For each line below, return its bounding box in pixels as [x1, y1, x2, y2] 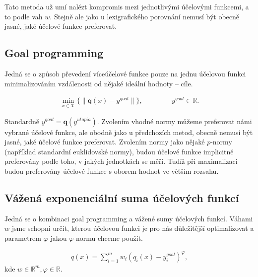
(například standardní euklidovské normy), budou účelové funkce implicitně [4, 146, 234, 156]
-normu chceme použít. [73, 232, 143, 243]
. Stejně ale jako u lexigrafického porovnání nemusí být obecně [50, 11, 239, 21]
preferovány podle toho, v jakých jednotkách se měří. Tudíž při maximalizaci [4, 156, 238, 166]
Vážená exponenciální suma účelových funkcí [4, 190, 239, 205]
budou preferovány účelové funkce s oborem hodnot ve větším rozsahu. [4, 165, 219, 176]
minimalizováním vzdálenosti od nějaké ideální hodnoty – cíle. [4, 78, 193, 88]
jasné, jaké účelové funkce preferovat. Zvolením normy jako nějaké [4, 137, 205, 147]
